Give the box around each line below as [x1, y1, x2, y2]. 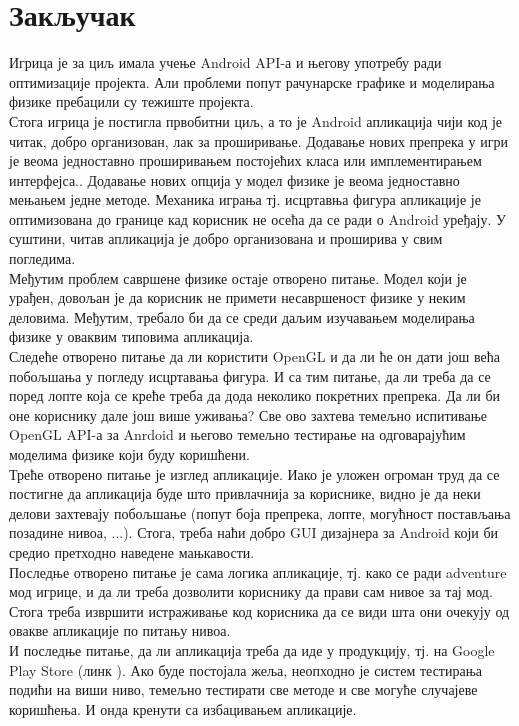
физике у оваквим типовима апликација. [9, 326, 254, 347]
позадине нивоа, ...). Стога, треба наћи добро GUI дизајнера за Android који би [9, 522, 499, 543]
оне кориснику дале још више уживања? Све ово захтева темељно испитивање [9, 404, 488, 425]
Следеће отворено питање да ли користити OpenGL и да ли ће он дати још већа [9, 346, 501, 367]
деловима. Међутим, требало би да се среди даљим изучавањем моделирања [9, 306, 475, 327]
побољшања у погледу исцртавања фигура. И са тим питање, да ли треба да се [9, 365, 491, 386]
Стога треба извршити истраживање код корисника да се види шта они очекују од [9, 600, 510, 621]
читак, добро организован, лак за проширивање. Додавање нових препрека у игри [9, 130, 508, 151]
